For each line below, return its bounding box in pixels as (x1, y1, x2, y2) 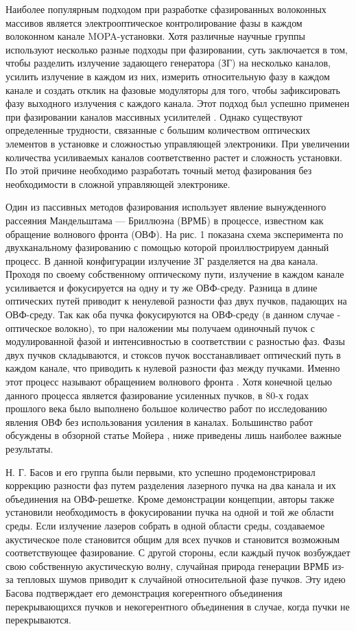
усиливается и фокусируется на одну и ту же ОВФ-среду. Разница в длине (5, 280, 318, 294)
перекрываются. (5, 612, 71, 627)
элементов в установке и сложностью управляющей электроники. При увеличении (5, 136, 350, 150)
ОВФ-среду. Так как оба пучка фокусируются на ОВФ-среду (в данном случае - (5, 307, 341, 322)
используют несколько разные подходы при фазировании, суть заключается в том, (5, 42, 348, 56)
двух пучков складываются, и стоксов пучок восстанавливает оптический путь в (5, 347, 341, 361)
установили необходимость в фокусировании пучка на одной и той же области (5, 505, 334, 519)
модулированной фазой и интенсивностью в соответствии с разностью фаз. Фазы (5, 334, 345, 348)
